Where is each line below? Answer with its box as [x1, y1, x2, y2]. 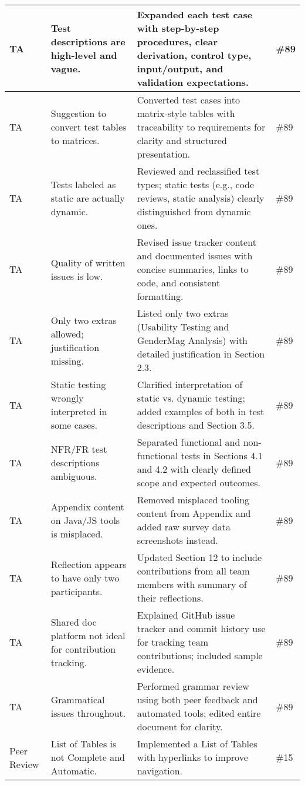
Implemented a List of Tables [137, 737, 257, 750]
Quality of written [50, 255, 126, 269]
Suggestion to [50, 106, 107, 120]
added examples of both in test [137, 405, 265, 418]
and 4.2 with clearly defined [137, 462, 251, 476]
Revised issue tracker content [137, 235, 256, 249]
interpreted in [50, 405, 107, 418]
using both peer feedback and [137, 693, 258, 706]
